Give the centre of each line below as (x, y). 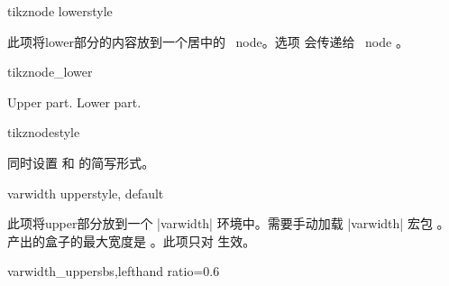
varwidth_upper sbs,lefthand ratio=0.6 (114, 271)
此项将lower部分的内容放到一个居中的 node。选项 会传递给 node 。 (208, 41)
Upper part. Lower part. (74, 101)
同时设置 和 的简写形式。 (81, 162)
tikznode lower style (60, 11)
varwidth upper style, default (86, 193)
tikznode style (44, 132)
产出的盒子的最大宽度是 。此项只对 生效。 (132, 240)
